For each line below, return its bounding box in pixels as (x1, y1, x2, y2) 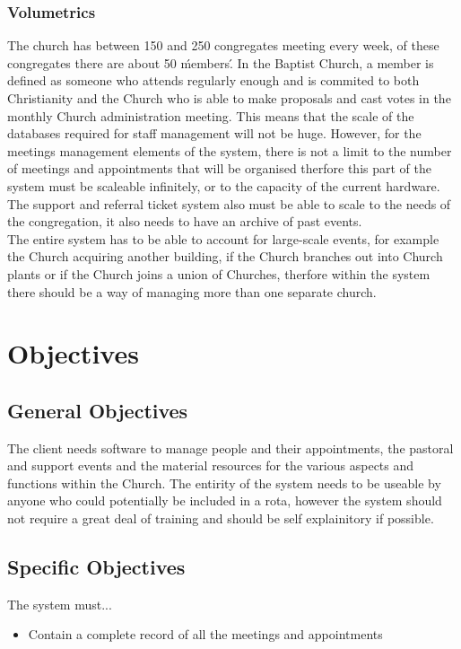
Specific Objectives (7, 553, 186, 581)
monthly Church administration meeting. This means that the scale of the (7, 106, 414, 125)
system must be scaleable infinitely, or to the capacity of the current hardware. (7, 176, 440, 195)
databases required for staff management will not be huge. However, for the (7, 124, 422, 143)
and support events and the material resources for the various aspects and (7, 456, 414, 475)
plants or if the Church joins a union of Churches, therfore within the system (7, 264, 431, 283)
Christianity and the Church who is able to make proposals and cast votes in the (7, 89, 451, 107)
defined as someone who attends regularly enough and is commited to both (7, 71, 420, 90)
